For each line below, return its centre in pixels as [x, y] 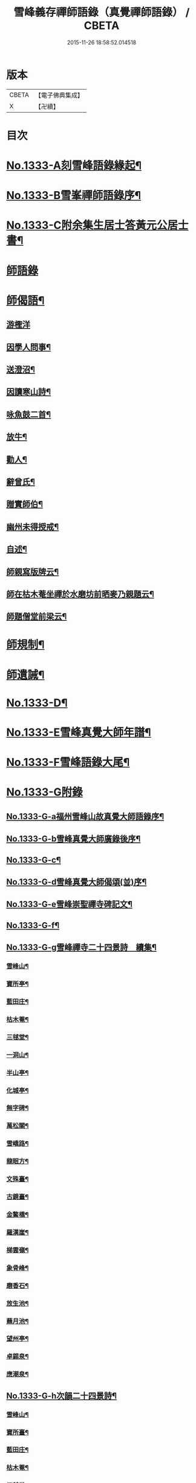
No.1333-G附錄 [44, 792]
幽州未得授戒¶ [33, 527]
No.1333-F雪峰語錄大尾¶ [68, 762]
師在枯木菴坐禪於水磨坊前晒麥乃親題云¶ [80, 594]
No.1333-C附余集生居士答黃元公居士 [97, 225]
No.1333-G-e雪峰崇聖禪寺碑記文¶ [70, 904]
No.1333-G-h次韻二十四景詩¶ [61, 1396]
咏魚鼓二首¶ [29, 414]
